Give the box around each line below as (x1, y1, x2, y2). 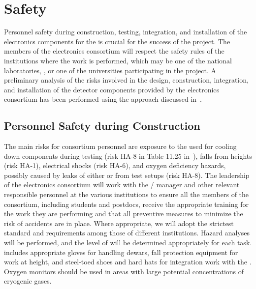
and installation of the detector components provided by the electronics (4, 84, 220, 94)
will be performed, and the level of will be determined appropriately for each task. (4, 237, 252, 248)
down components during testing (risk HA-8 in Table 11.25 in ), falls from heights (4, 150, 252, 161)
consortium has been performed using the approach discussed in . (4, 94, 202, 104)
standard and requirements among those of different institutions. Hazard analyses (4, 228, 250, 238)
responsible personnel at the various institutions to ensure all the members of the (4, 189, 249, 200)
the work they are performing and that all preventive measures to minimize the (4, 208, 243, 219)
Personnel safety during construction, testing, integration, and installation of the (4, 27, 247, 37)
